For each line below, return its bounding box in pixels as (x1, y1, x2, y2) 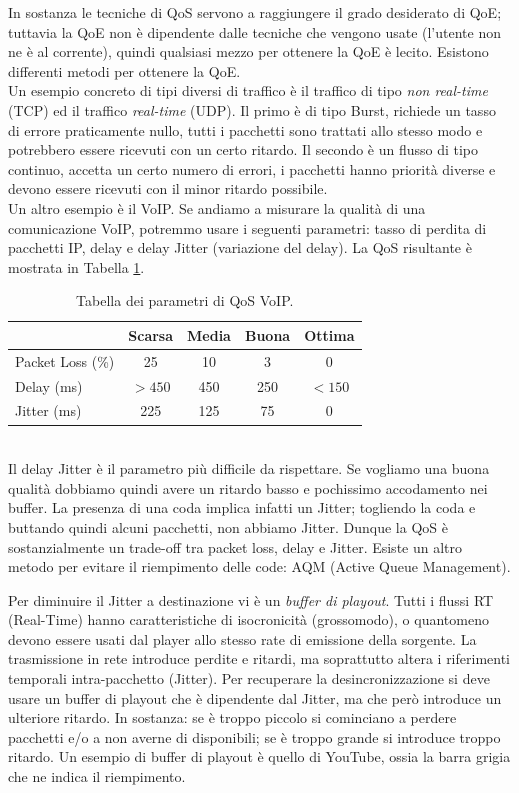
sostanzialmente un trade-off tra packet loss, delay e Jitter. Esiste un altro (8, 536, 463, 557)
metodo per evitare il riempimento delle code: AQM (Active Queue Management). (8, 556, 511, 577)
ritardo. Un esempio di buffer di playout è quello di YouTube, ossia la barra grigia (8, 746, 511, 767)
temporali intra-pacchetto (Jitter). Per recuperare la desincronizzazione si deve (8, 668, 490, 689)
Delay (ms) (15, 375, 83, 396)
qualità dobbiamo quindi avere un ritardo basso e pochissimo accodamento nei (8, 477, 488, 498)
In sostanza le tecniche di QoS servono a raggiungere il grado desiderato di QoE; (8, 2, 502, 22)
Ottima (304, 324, 355, 345)
